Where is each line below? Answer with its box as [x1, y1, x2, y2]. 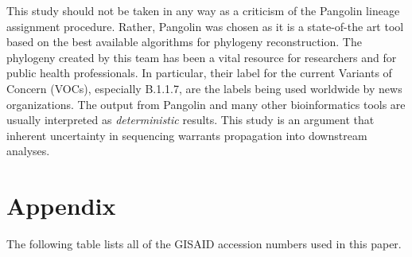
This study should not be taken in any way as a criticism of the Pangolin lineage [6, 2, 400, 18]
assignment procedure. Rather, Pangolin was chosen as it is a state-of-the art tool [6, 18, 404, 34]
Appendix [6, 189, 116, 222]
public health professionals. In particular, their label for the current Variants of [6, 64, 392, 81]
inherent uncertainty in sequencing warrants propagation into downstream [6, 127, 367, 143]
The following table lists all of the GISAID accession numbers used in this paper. [6, 236, 402, 252]
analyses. [6, 142, 50, 159]
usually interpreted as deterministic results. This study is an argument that [6, 111, 375, 128]
